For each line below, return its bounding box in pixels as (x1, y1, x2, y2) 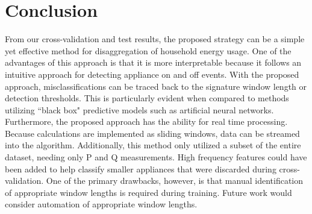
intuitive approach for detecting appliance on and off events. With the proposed (5, 68, 299, 80)
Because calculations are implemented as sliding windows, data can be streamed (5, 127, 300, 139)
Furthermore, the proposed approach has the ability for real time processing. (5, 115, 288, 128)
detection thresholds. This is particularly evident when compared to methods (5, 92, 289, 104)
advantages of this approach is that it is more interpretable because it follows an (5, 56, 302, 69)
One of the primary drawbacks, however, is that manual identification (46, 174, 304, 187)
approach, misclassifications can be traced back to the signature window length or (5, 80, 307, 92)
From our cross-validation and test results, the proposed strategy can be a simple (5, 33, 305, 45)
